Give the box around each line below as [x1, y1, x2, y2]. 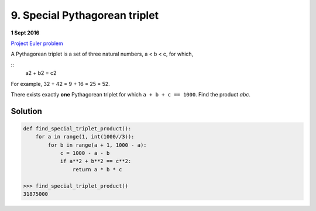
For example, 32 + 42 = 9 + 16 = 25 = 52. [11, 80, 111, 87]
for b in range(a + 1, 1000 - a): [47, 141, 147, 148]
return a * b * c [72, 166, 122, 172]
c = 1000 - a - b [60, 150, 110, 157]
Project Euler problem [11, 40, 64, 47]
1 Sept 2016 [11, 29, 40, 36]
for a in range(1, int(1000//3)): [35, 133, 135, 140]
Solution [11, 106, 42, 116]
